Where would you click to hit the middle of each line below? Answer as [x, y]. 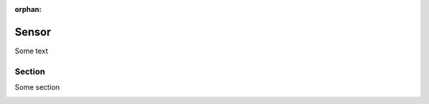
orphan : [28, 9]
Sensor [33, 32]
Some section [37, 87]
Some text [31, 51]
